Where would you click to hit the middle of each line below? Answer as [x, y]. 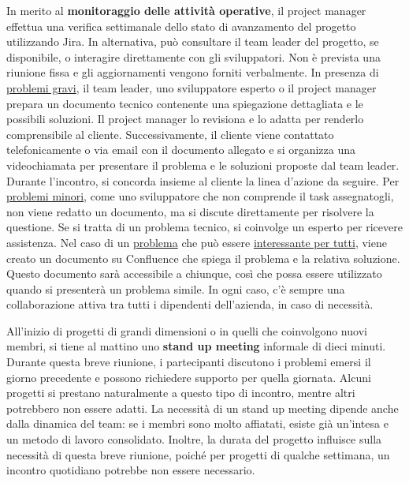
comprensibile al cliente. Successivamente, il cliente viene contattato [170, 134]
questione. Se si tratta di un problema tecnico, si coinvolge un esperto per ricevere [204, 227]
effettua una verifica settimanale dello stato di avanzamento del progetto [181, 26]
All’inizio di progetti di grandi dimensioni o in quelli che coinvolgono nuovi [187, 330]
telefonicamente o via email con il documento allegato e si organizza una [181, 150]
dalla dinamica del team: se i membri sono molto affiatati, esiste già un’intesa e [197, 423]
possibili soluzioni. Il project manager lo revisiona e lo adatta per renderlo [185, 119]
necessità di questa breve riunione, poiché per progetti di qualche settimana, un [198, 454]
